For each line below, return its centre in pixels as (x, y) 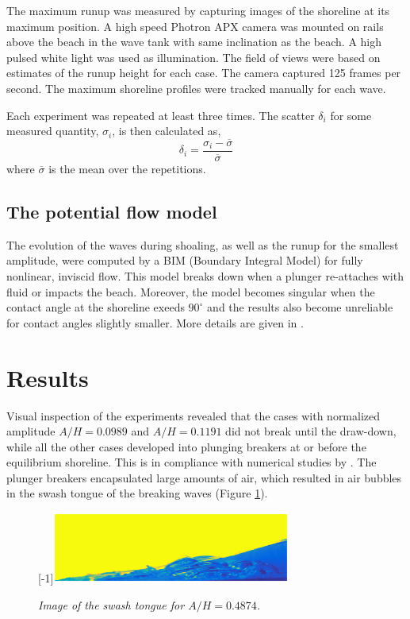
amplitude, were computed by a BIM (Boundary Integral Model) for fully (185, 260)
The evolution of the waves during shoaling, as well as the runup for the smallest (203, 244)
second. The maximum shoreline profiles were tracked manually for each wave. (196, 88)
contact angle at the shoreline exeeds (96, 307)
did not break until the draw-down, (311, 431)
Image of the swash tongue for (111, 604)
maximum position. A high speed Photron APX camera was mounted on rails (195, 26)
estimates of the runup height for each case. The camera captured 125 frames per (204, 73)
